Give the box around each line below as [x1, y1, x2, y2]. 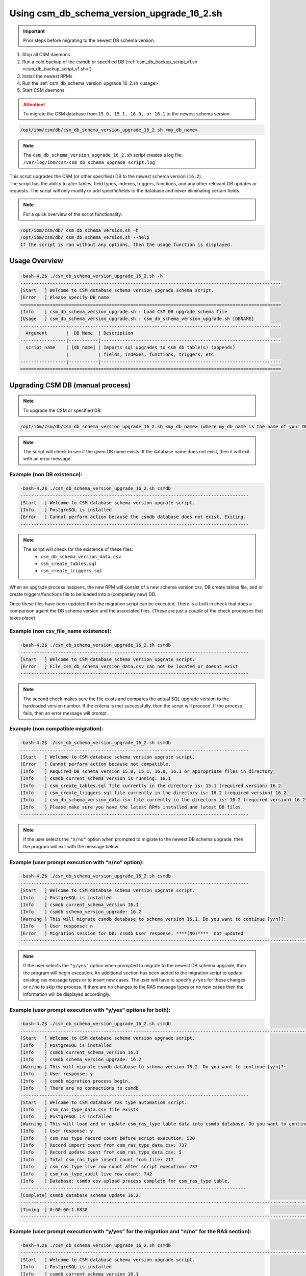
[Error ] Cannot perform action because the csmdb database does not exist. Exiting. [20, 514, 246, 520]
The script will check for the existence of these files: [23, 546, 134, 552]
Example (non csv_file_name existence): [9, 628, 112, 635]
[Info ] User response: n [20, 923, 93, 929]
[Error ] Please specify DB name [20, 295, 109, 301]
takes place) [9, 615, 36, 621]
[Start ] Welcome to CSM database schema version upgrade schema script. [20, 287, 214, 293]
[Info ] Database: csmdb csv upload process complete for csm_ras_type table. [20, 1178, 231, 1184]
